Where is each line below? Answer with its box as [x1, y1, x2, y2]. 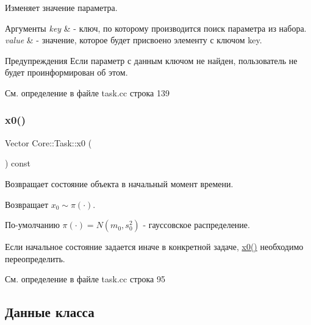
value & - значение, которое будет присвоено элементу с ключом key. [5, 34, 262, 46]
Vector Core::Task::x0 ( [5, 136, 92, 149]
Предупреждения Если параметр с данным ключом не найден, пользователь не [5, 54, 298, 66]
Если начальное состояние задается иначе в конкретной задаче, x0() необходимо [5, 240, 304, 253]
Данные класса [5, 302, 95, 321]
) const [5, 157, 31, 170]
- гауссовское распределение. [143, 218, 250, 231]
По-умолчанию [5, 218, 60, 231]
